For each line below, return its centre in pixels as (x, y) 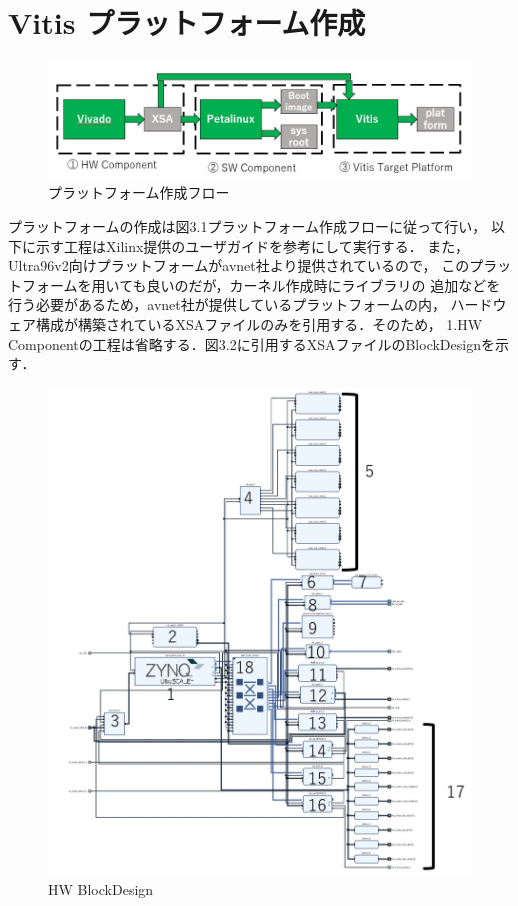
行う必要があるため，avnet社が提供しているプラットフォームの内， (227, 304)
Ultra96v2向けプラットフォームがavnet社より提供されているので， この (239, 265)
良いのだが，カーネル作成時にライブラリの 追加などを (323, 284)
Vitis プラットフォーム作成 (187, 22)
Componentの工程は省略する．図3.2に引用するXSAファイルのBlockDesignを (251, 343)
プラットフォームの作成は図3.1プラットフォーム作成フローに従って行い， (247, 225)
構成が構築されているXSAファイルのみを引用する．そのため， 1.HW (259, 323)
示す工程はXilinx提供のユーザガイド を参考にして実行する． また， (252, 245)
